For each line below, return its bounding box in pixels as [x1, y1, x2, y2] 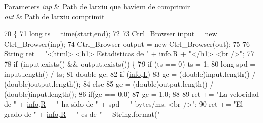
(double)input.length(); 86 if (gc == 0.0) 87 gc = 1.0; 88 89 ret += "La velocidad [4, 88, 259, 99]
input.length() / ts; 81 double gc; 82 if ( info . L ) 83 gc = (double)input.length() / [4, 68, 256, 79]
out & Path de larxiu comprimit [4, 11, 105, 22]
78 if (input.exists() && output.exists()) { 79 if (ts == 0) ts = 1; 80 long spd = [4, 58, 256, 69]
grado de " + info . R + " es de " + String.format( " [4, 108, 160, 119]
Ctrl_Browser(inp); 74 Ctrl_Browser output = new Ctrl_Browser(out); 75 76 [4, 38, 250, 49]
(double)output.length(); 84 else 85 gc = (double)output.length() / [4, 78, 214, 89]
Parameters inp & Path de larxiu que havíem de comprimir [4, 1, 190, 11]
